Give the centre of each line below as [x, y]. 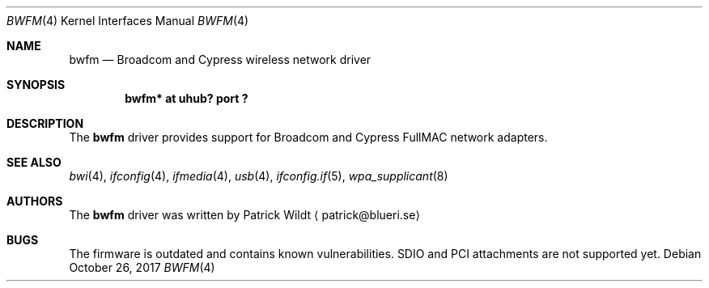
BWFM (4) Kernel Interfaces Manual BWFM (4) [128, 21]
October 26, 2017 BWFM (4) [142, 267]
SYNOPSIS [36, 85]
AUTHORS [35, 201]
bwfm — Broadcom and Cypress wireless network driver [220, 59]
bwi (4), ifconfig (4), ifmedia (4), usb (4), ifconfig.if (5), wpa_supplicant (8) [259, 176]
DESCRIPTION [45, 123]
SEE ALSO [34, 162]
